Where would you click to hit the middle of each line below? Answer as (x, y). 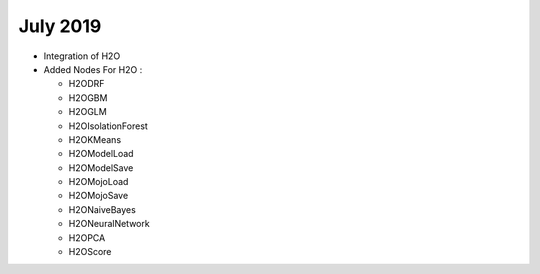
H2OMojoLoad (98, 182)
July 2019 (60, 26)
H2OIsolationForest (108, 126)
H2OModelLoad (101, 154)
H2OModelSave (101, 167)
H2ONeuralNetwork (109, 224)
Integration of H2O (82, 56)
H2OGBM (88, 97)
